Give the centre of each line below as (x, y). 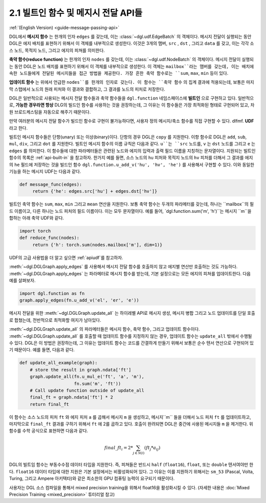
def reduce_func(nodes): (50, 238)
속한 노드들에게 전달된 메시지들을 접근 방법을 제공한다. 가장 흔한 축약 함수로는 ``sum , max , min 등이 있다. (119, 73)
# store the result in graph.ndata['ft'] (81, 370)
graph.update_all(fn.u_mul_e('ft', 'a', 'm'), (87, 377)
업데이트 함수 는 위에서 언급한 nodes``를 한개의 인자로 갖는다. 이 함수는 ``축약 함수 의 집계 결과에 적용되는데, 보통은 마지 (132, 82)
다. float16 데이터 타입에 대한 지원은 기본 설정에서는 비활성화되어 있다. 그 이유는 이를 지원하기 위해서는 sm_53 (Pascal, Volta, (132, 471)
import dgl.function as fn (52, 294)
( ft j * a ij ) (152, 448)
